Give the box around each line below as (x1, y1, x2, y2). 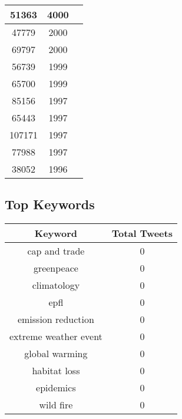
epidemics (36, 381, 76, 395)
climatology (32, 278, 80, 292)
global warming (24, 347, 88, 361)
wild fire (39, 398, 73, 412)
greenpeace (33, 261, 78, 275)
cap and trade (27, 244, 85, 258)
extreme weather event (9, 329, 102, 344)
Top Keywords (5, 195, 95, 213)
